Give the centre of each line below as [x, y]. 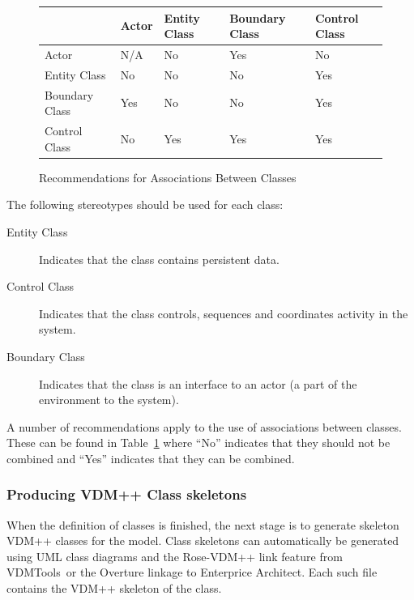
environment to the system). [109, 400]
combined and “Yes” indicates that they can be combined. [151, 458]
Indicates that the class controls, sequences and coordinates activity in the [224, 313]
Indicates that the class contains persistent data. [159, 259]
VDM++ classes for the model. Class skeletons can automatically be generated [203, 540]
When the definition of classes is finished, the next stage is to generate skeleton [203, 524]
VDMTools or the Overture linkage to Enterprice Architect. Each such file [192, 572]
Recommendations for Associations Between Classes [168, 177]
